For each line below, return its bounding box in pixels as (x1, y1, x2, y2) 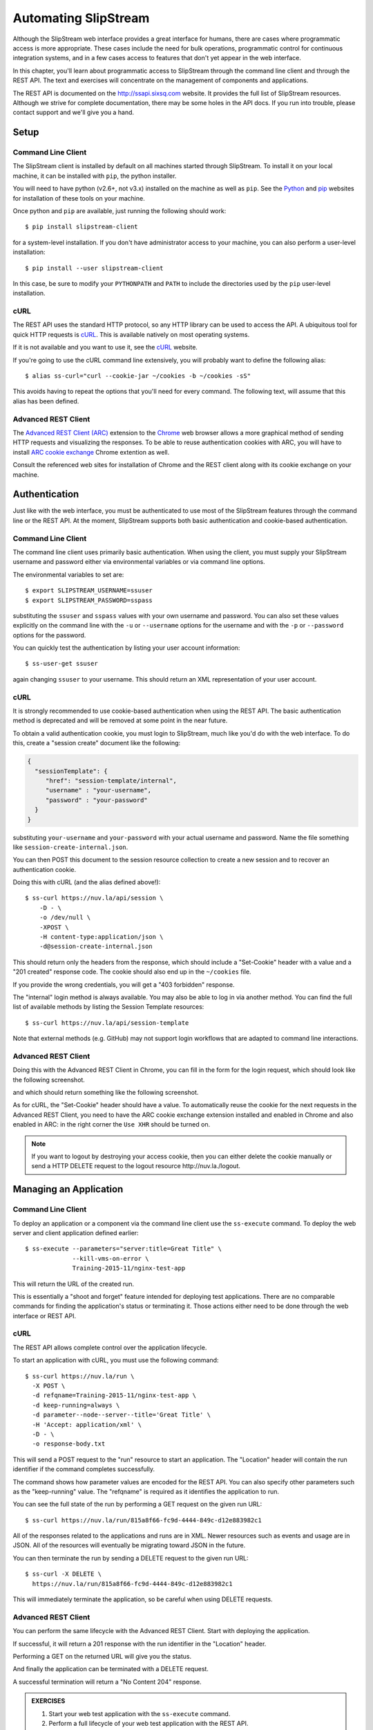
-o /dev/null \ (39, 913, 91, 922)
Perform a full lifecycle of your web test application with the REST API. (48, 1719, 249, 1727)
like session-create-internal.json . (12, 843, 128, 851)
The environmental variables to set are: (12, 570, 124, 579)
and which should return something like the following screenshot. (12, 1089, 199, 1097)
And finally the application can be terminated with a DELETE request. (12, 1665, 209, 1673)
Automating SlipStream (12, 10, 150, 26)
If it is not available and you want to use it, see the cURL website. (12, 343, 198, 352)
